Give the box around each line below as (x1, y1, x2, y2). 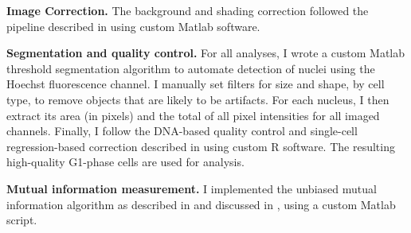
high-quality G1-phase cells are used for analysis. (6, 153, 245, 170)
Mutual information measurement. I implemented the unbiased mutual (6, 180, 377, 196)
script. (6, 212, 37, 228)
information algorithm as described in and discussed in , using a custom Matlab (6, 196, 396, 212)
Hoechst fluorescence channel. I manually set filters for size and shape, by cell (6, 76, 385, 92)
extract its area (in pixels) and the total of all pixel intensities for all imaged (6, 107, 380, 123)
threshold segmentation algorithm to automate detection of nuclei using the (6, 60, 375, 76)
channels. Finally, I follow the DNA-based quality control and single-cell (6, 122, 358, 139)
